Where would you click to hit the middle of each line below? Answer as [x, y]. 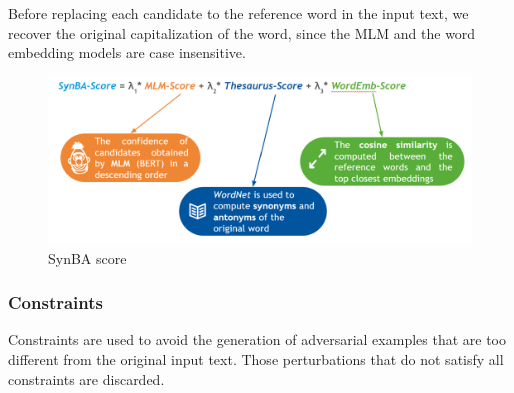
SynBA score [87, 257]
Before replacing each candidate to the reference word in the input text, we [238, 13]
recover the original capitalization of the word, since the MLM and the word [242, 32]
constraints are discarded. [86, 378]
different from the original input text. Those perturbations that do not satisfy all [256, 359]
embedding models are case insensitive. [127, 52]
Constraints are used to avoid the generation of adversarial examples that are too [257, 339]
